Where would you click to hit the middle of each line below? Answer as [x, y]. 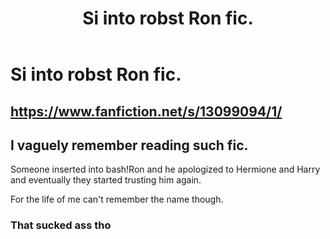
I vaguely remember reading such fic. [129, 145]
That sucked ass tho [61, 225]
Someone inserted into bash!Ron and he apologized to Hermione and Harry [165, 169]
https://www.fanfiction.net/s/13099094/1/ [146, 111]
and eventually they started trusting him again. [106, 180]
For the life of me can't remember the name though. [117, 199]
